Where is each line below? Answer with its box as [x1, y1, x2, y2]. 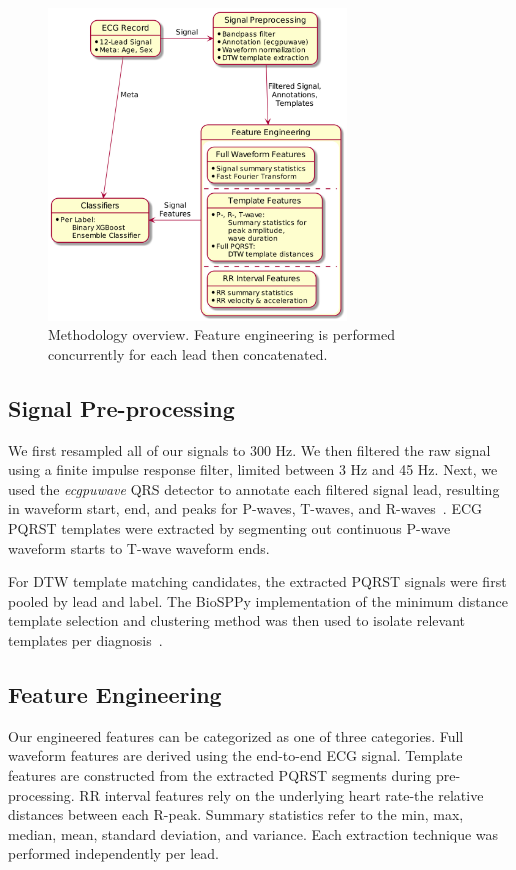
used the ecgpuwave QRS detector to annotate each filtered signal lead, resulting [8, 478, 500, 499]
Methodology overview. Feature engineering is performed [48, 324, 395, 345]
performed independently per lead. [8, 843, 219, 864]
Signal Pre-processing [8, 392, 235, 423]
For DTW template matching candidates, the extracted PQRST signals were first [8, 571, 507, 592]
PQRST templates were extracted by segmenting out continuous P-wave [8, 517, 451, 538]
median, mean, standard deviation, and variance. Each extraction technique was [8, 823, 499, 844]
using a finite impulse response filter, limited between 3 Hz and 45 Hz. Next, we [8, 459, 498, 480]
